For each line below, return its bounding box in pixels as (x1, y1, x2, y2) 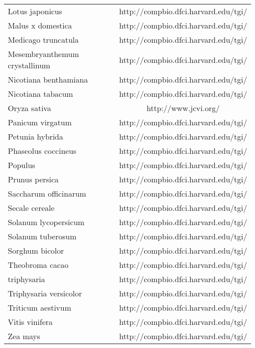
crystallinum (8, 59, 51, 71)
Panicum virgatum (8, 116, 72, 128)
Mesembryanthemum (8, 48, 79, 59)
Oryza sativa (8, 102, 51, 114)
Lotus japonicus (8, 5, 62, 17)
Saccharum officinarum (8, 188, 86, 199)
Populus (8, 159, 35, 171)
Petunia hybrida (8, 131, 63, 142)
